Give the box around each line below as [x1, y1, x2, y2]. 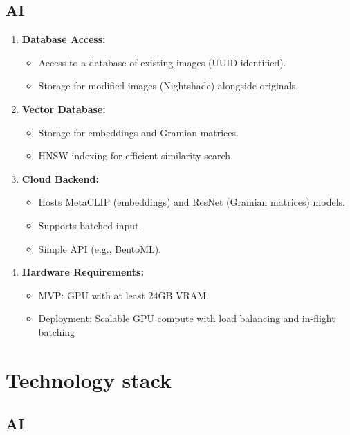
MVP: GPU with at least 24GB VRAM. [38, 287, 210, 302]
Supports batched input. [38, 217, 142, 232]
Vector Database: [21, 101, 106, 116]
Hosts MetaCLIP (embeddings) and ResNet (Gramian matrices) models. [38, 195, 345, 209]
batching [38, 324, 75, 339]
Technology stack [6, 365, 172, 393]
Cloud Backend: [21, 171, 99, 186]
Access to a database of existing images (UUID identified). [38, 55, 286, 69]
